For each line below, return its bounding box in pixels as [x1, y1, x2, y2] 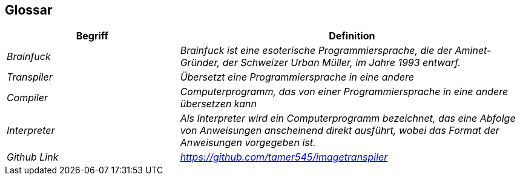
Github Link [7, 151, 59, 164]
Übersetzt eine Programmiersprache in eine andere [180, 71, 415, 84]
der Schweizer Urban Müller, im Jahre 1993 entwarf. [222, 56, 461, 69]
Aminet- [455, 44, 492, 57]
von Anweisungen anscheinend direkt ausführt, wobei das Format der [180, 124, 499, 137]
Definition [329, 30, 375, 42]
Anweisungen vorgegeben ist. [180, 136, 316, 149]
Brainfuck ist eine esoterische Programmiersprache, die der [180, 44, 452, 57]
